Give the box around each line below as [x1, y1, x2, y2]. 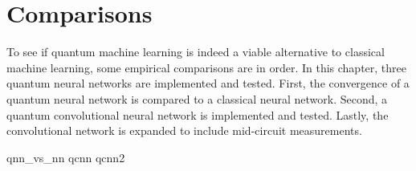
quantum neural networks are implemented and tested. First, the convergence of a [6, 75, 410, 92]
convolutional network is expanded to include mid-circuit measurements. [6, 122, 362, 139]
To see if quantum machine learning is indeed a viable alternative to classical [6, 43, 385, 60]
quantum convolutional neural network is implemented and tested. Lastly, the [6, 106, 389, 123]
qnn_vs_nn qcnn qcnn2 [6, 149, 125, 165]
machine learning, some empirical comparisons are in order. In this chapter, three [6, 59, 406, 75]
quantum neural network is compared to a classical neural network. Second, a [6, 90, 388, 107]
